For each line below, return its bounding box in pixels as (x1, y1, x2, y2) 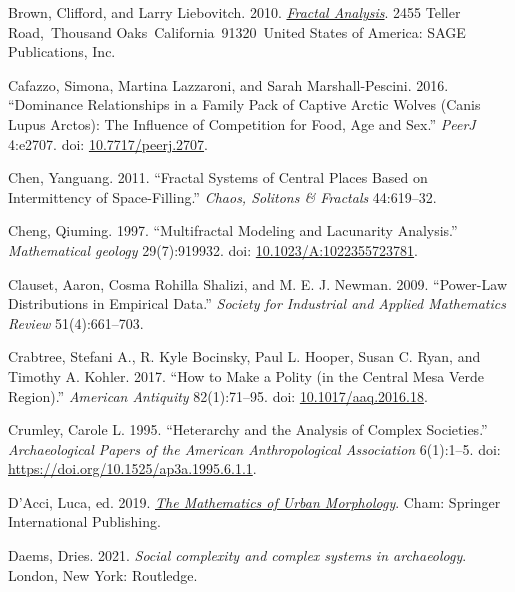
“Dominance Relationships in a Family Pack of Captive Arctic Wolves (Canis (8, 94, 481, 115)
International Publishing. (8, 511, 161, 532)
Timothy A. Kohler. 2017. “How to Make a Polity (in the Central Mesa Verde (8, 365, 484, 386)
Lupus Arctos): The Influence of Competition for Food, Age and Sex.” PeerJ (8, 113, 476, 134)
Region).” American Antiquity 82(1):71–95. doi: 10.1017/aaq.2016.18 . (8, 385, 428, 406)
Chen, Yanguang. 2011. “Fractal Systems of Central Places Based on (8, 167, 428, 188)
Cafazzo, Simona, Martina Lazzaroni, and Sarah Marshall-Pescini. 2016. (8, 74, 449, 95)
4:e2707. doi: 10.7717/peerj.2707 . (8, 133, 208, 154)
